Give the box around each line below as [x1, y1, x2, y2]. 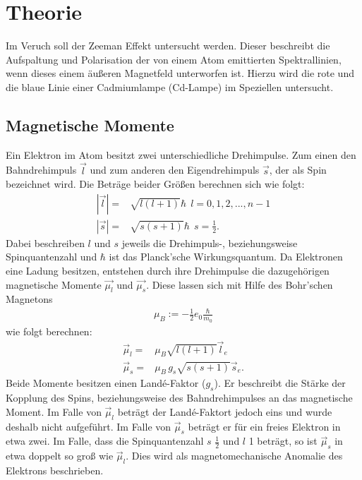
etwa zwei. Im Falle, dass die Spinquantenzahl [6, 433, 204, 448]
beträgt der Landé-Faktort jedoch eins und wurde [117, 404, 332, 419]
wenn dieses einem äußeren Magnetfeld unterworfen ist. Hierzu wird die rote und [6, 66, 354, 80]
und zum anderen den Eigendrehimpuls [90, 162, 260, 177]
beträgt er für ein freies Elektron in [188, 419, 341, 433]
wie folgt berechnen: [6, 323, 92, 338]
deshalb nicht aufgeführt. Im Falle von [6, 419, 171, 433]
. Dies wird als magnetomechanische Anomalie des [126, 448, 343, 463]
